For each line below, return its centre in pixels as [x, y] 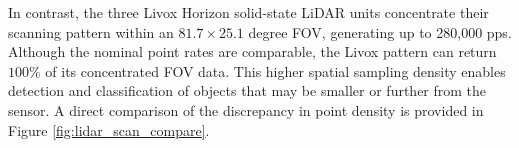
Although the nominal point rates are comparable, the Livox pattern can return [252, 51]
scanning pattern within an [91, 31]
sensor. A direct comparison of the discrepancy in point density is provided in [246, 109]
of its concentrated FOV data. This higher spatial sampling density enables [275, 70]
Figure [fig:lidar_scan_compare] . [109, 129]
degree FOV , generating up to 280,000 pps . [380, 31]
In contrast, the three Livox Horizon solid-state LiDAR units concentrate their [248, 12]
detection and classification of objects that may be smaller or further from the [247, 90]
